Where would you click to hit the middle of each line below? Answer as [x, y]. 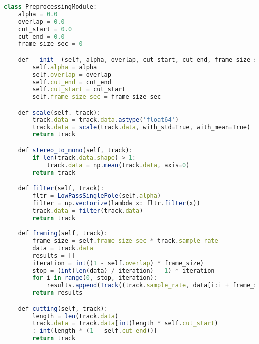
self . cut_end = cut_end [72, 82]
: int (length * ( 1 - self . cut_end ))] [95, 331]
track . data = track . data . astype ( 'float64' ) [106, 120]
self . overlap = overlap [72, 74]
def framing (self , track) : [63, 234]
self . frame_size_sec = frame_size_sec [97, 97]
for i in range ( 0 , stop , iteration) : [95, 278]
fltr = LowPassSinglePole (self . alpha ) [97, 196]
